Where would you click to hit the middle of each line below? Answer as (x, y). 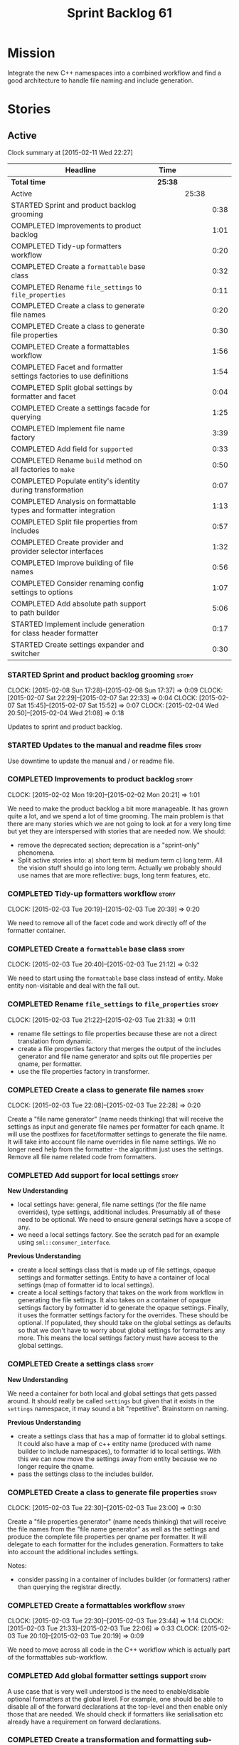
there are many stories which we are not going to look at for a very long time (119, 823)
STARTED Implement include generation (78, 624)
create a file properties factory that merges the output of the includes (119, 1048)
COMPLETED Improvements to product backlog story (100, 779)
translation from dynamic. (55, 1041)
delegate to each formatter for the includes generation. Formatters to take (116, 1544)
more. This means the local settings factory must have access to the (118, 1338)
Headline (81, 170)
